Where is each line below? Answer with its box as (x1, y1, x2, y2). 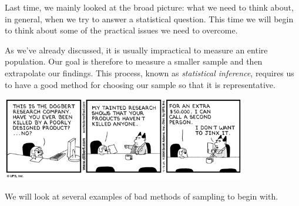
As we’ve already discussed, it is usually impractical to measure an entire (5, 43, 268, 56)
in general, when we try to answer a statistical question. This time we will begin (5, 12, 294, 25)
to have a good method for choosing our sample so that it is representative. (5, 78, 276, 90)
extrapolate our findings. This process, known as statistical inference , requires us (5, 66, 294, 79)
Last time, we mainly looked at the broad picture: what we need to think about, (5, 1, 294, 13)
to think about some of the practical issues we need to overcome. (5, 24, 238, 36)
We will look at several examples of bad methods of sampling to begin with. (5, 190, 278, 202)
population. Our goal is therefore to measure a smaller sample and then (5, 55, 263, 67)
